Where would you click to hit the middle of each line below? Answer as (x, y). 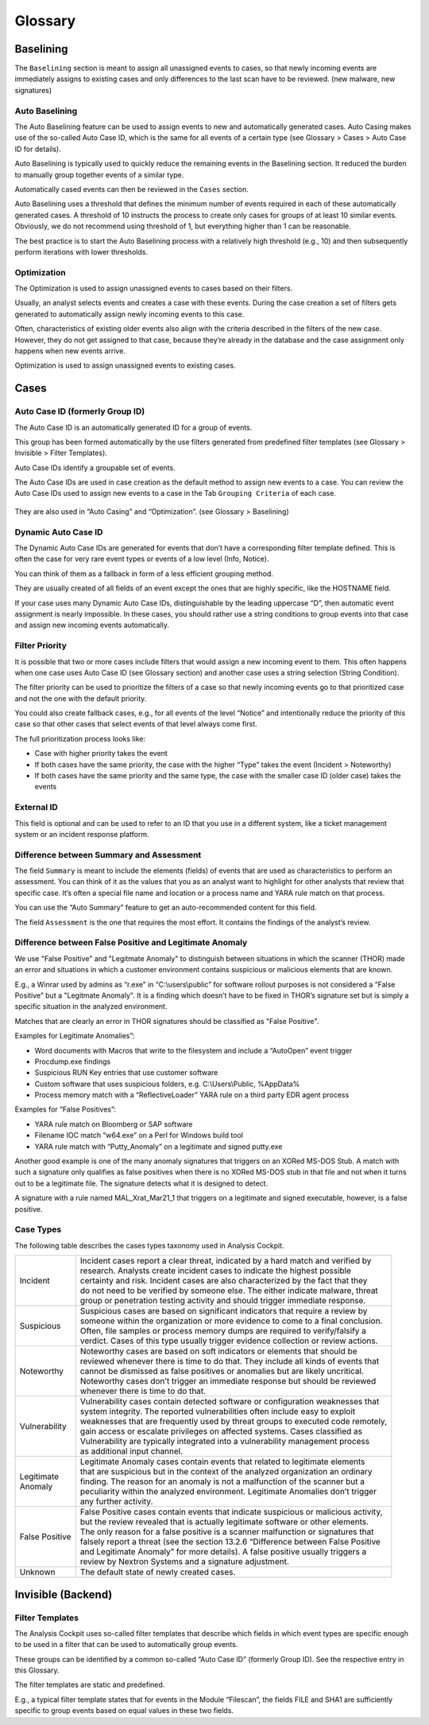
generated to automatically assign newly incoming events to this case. (129, 313)
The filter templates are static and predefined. (90, 1685)
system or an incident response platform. (82, 834)
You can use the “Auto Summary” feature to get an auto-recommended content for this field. (166, 908)
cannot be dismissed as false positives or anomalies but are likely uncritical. (222, 1371)
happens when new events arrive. (70, 351)
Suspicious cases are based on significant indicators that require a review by (224, 1311)
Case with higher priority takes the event (101, 753)
